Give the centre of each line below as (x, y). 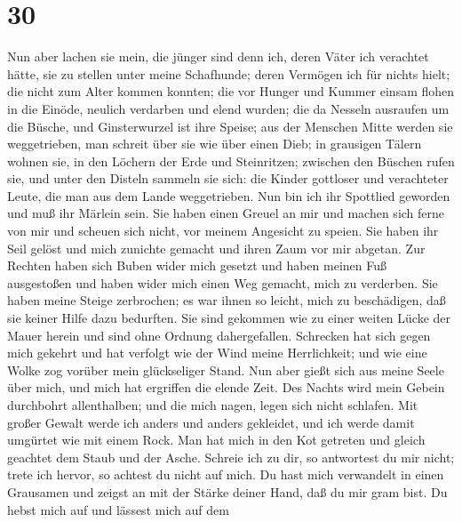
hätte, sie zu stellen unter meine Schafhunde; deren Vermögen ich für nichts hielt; (229, 73)
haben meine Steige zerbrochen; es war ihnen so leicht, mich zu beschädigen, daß (227, 300)
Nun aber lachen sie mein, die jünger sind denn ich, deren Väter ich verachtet (218, 56)
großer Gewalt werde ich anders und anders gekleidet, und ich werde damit (211, 422)
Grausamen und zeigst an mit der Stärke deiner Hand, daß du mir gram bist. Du (227, 491)
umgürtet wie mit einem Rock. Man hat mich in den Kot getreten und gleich (216, 440)
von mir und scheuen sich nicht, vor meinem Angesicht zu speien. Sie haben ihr (223, 231)
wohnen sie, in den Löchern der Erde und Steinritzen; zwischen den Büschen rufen (231, 161)
